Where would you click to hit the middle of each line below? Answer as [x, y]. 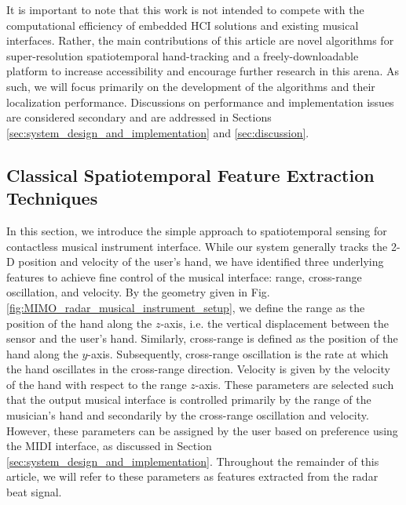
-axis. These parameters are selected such [294, 384]
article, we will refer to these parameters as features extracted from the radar [192, 476]
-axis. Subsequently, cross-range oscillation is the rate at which [238, 353]
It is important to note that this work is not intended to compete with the [185, 9]
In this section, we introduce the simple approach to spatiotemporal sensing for [197, 230]
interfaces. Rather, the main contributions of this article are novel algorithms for [200, 40]
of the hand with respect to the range [97, 384]
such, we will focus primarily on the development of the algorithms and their [191, 86]
